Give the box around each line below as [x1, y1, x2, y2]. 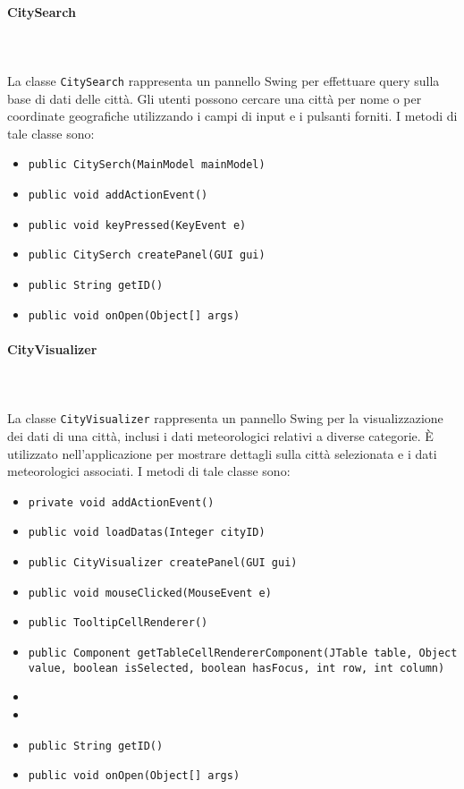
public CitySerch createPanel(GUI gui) [28, 249, 266, 262]
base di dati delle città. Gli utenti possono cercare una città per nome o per [7, 89, 422, 107]
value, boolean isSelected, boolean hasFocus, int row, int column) [28, 661, 445, 674]
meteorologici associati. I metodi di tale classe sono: [7, 462, 291, 480]
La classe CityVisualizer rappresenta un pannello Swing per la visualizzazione [7, 409, 443, 428]
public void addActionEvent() [28, 189, 208, 202]
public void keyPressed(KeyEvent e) [28, 218, 247, 232]
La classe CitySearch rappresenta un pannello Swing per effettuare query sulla [7, 71, 440, 89]
